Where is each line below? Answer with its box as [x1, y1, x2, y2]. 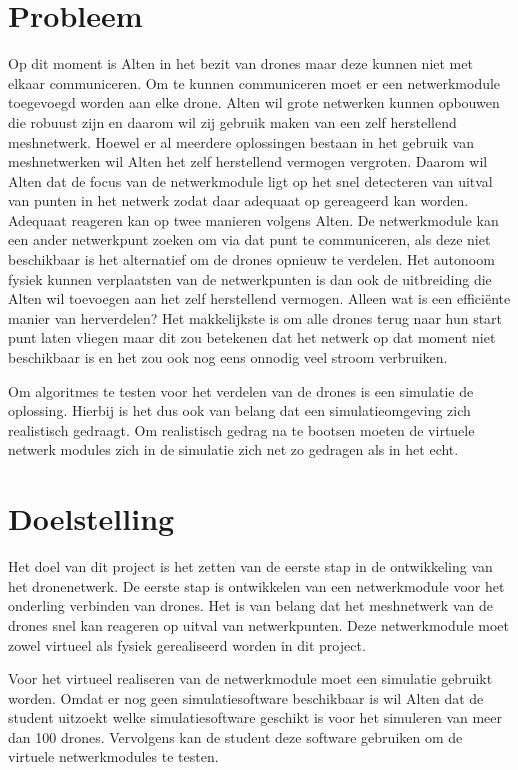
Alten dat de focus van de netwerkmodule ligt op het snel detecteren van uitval [8, 170, 493, 191]
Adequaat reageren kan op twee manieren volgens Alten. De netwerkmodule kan [8, 209, 499, 230]
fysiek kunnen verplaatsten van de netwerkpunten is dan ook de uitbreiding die [8, 268, 492, 289]
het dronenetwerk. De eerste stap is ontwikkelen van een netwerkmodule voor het [8, 575, 505, 596]
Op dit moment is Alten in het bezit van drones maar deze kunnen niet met [8, 53, 473, 74]
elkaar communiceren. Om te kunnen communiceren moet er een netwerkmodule [8, 72, 501, 93]
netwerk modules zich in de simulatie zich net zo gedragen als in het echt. [8, 439, 459, 460]
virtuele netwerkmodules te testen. [8, 746, 219, 767]
